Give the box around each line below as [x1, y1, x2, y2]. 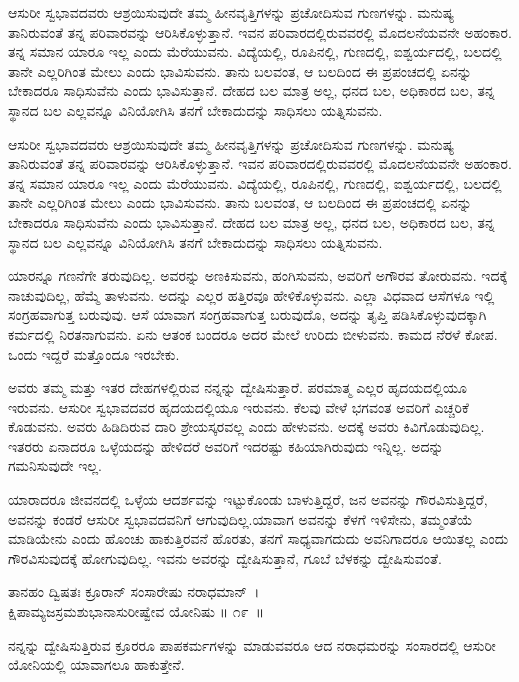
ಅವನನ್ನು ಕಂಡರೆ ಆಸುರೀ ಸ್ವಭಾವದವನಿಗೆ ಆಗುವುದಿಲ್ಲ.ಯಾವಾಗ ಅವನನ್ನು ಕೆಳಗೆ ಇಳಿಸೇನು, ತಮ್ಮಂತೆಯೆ [8, 508, 473, 529]
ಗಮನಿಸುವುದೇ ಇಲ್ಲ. [8, 455, 102, 476]
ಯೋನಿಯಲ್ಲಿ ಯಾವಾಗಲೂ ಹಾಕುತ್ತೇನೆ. [8, 654, 185, 675]
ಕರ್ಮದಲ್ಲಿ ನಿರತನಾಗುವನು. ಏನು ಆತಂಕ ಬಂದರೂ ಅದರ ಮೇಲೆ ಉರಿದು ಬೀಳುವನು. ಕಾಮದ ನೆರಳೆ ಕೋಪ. [8, 323, 498, 344]
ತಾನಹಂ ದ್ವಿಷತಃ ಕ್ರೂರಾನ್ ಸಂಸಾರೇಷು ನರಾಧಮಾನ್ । [8, 581, 260, 602]
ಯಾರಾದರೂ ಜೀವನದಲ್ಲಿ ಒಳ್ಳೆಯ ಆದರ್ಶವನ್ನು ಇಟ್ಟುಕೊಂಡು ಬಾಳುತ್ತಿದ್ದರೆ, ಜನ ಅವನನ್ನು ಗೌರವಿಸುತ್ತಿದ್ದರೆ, [8, 489, 488, 510]
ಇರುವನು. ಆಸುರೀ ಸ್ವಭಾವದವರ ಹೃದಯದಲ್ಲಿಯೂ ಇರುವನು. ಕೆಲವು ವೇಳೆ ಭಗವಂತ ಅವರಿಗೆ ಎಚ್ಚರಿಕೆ [8, 396, 469, 417]
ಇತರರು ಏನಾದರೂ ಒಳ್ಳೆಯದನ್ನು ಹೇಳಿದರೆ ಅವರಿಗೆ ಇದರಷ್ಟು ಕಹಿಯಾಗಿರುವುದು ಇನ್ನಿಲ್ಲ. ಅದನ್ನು [8, 435, 444, 456]
